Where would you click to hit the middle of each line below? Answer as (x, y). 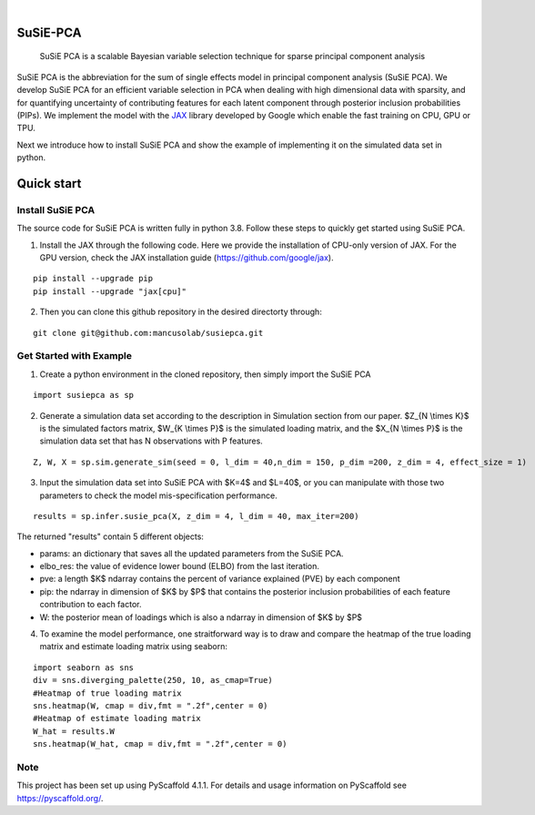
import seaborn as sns (84, 667)
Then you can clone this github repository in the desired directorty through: (181, 312)
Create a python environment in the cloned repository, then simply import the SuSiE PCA (206, 374)
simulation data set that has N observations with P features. (151, 441)
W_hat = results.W (74, 731)
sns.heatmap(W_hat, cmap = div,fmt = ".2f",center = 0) (160, 744)
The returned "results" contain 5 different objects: (111, 536)
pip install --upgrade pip (93, 279)
